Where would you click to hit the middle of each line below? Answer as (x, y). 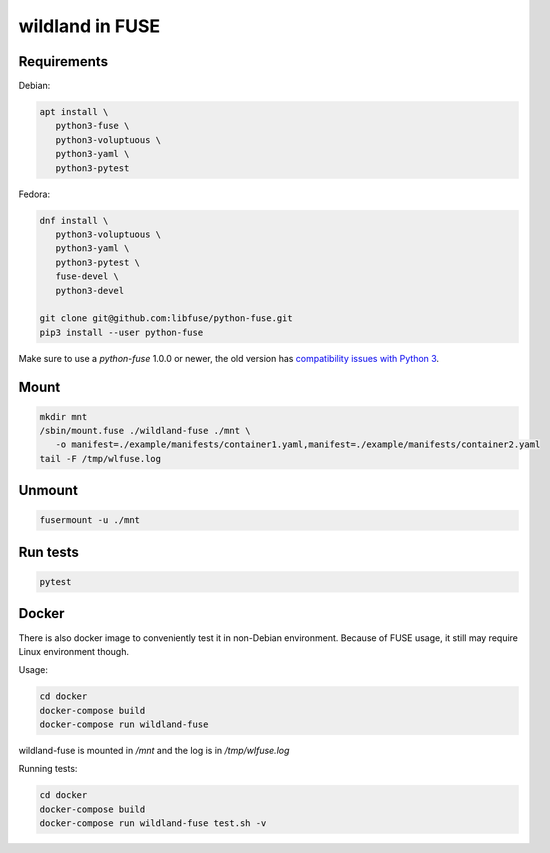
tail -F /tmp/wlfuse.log (100, 458)
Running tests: (48, 769)
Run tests (48, 551)
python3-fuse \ (92, 126)
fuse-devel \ (87, 276)
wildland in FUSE (89, 26)
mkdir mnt (63, 416)
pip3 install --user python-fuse (121, 332)
